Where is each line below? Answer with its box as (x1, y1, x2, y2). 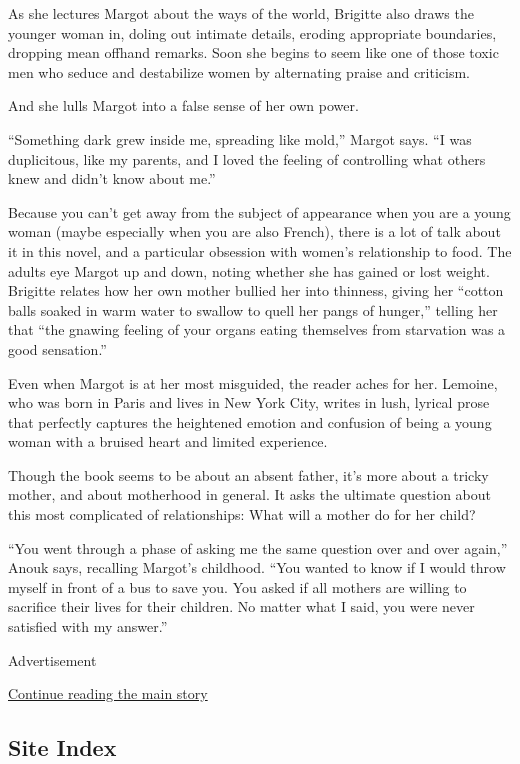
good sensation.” (8, 338, 107, 359)
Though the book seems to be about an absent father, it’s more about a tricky (8, 464, 489, 485)
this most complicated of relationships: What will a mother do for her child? (8, 504, 476, 525)
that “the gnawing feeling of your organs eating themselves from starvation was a (8, 319, 506, 340)
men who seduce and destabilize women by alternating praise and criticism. (8, 61, 471, 82)
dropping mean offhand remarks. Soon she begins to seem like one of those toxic (8, 42, 499, 63)
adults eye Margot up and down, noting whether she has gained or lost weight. (8, 260, 490, 281)
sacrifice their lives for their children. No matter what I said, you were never (8, 596, 475, 617)
